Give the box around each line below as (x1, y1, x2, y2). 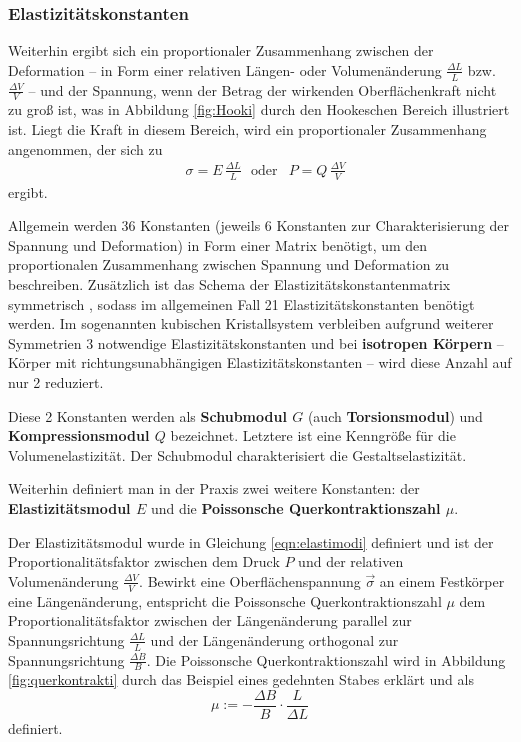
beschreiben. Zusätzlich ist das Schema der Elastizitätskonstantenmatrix (8, 274, 451, 294)
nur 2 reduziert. (8, 371, 104, 392)
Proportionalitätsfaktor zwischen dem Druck (8, 551, 280, 572)
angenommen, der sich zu (8, 138, 163, 159)
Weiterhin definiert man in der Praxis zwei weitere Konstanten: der (8, 478, 420, 499)
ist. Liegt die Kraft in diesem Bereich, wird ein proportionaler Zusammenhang (8, 119, 487, 140)
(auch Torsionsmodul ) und (307, 405, 483, 426)
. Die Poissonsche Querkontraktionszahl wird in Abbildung (146, 649, 506, 670)
